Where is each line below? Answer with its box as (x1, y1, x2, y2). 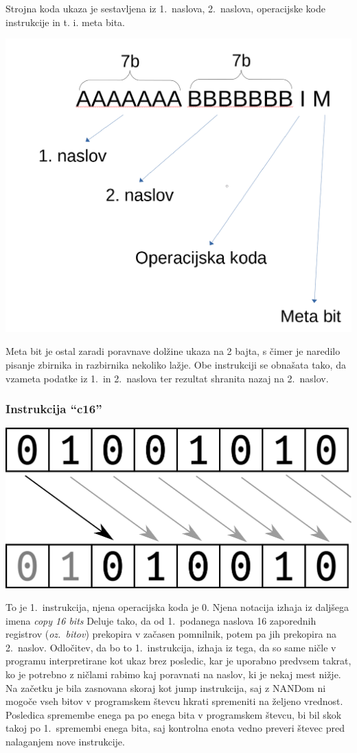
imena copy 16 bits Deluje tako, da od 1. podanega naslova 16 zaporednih (5, 613, 316, 627)
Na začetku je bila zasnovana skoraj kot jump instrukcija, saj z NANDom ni (5, 680, 326, 695)
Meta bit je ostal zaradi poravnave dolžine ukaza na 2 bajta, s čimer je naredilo (5, 344, 341, 358)
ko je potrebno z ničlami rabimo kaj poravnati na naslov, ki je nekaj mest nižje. (5, 667, 341, 682)
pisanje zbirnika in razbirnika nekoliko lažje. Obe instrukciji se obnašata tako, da (5, 358, 346, 372)
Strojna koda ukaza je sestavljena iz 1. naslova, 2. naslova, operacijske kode (5, 1, 325, 15)
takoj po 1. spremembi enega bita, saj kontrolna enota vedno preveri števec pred (5, 721, 345, 735)
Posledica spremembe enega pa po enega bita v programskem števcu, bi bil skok (5, 707, 342, 721)
